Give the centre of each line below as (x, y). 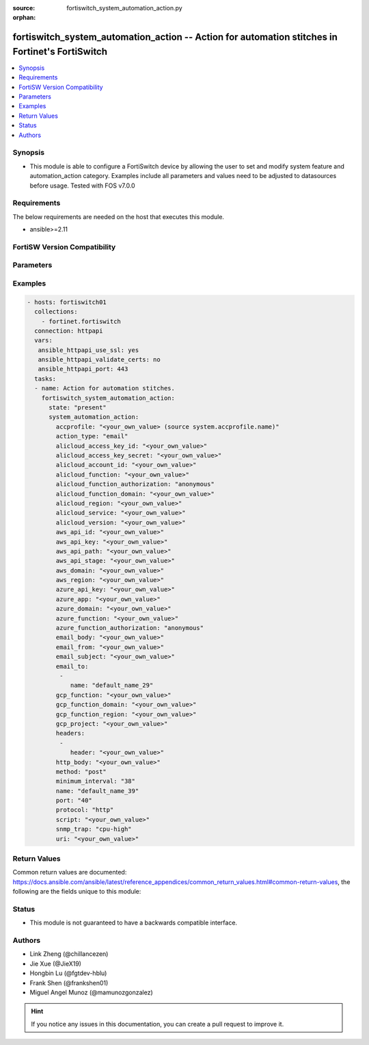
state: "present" (78, 408)
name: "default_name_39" (97, 791)
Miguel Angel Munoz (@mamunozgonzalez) (91, 992)
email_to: (72, 666)
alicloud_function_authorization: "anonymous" (135, 484)
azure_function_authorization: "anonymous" (130, 628)
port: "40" (74, 801)
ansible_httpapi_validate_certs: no (99, 360)
